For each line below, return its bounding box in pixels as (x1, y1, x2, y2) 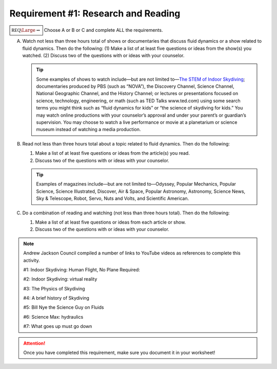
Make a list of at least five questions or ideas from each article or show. (35, 219, 186, 225)
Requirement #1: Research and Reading (9, 8, 181, 19)
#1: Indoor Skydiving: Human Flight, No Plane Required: (23, 266, 141, 272)
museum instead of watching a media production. (36, 126, 141, 133)
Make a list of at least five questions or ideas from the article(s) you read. (35, 150, 190, 156)
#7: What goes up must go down (23, 323, 92, 329)
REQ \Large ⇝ (11, 27, 41, 33)
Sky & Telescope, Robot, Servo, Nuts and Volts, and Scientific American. (36, 195, 189, 201)
